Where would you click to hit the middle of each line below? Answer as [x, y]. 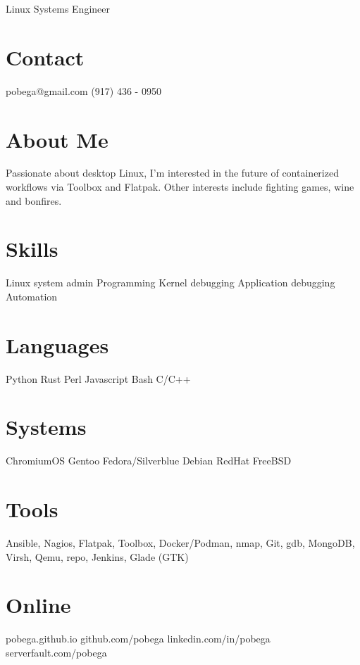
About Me [57, 139]
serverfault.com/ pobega [56, 652]
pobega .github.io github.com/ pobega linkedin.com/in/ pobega [138, 639]
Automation [32, 296]
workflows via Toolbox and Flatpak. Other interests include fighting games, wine [180, 187]
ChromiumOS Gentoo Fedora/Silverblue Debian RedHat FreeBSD [149, 461]
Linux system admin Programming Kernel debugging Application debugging [170, 283]
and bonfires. [34, 200]
